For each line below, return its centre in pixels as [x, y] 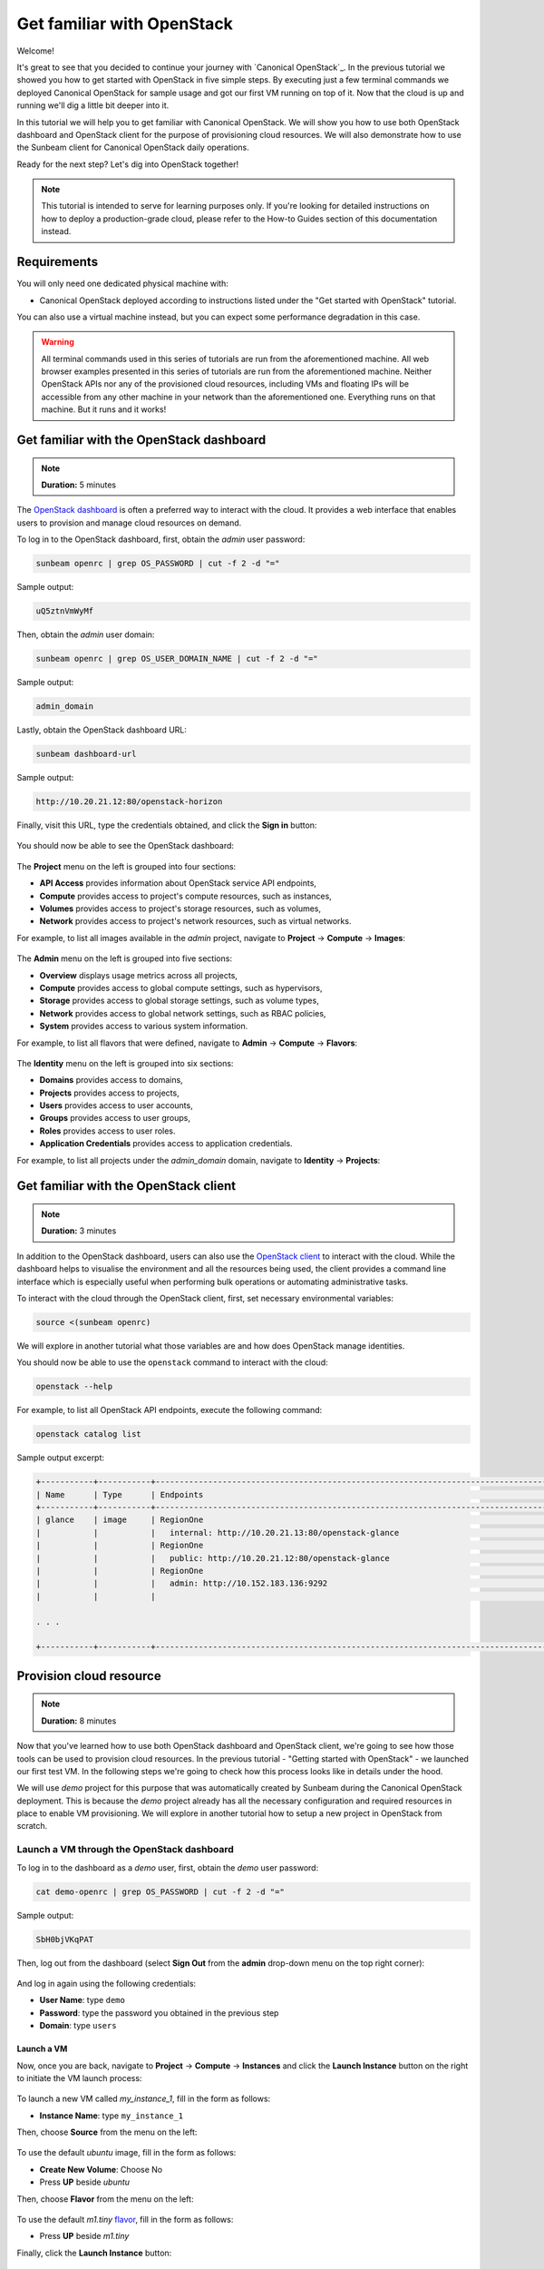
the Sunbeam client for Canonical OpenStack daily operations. [133, 147]
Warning [58, 342]
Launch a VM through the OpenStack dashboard [126, 1850]
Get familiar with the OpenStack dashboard [141, 440]
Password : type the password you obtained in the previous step [159, 2013]
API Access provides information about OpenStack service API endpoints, [178, 883]
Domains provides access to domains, [111, 1080]
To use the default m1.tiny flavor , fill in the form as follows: [125, 2220]
